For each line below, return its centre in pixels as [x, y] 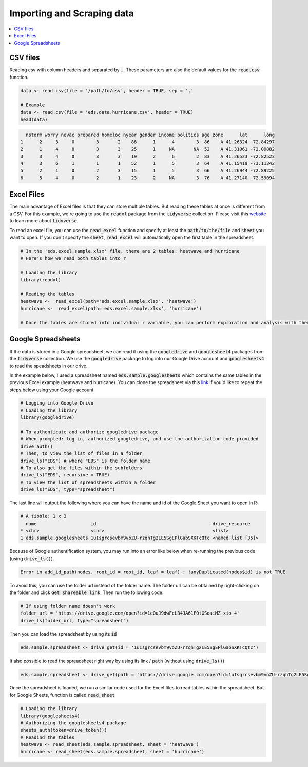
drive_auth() [37, 446]
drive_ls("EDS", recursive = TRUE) [65, 475]
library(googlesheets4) [50, 716]
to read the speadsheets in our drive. [49, 366]
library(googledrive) [47, 418]
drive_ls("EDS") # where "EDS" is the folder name [85, 461]
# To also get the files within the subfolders [81, 468]
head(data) [34, 120]
